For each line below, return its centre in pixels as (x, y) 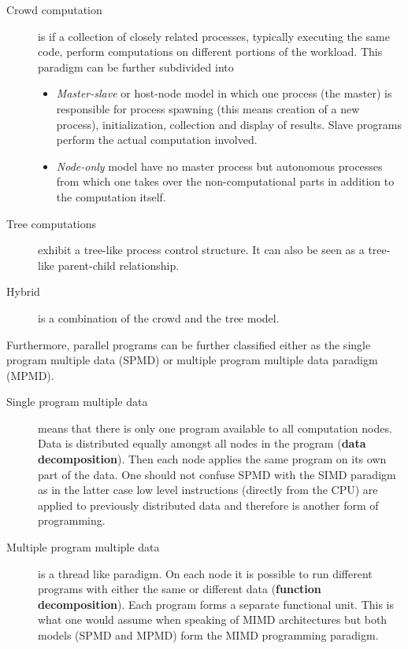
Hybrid (23, 291)
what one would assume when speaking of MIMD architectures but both (213, 619)
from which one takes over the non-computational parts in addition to (225, 181)
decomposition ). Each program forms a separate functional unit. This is (216, 604)
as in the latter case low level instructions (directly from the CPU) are (208, 490)
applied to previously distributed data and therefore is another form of (208, 505)
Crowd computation (54, 9)
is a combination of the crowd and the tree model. (159, 317)
